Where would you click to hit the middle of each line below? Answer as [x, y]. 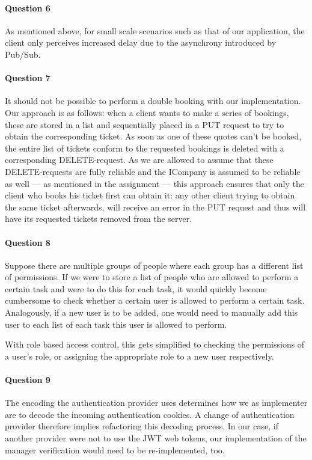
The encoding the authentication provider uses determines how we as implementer [156, 403]
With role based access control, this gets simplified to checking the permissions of [155, 344]
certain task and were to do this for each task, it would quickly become [136, 288]
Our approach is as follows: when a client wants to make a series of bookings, [147, 112]
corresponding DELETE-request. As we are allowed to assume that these [139, 160]
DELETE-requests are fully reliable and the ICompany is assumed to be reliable [153, 171]
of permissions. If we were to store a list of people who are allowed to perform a [152, 277]
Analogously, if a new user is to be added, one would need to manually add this [151, 312]
